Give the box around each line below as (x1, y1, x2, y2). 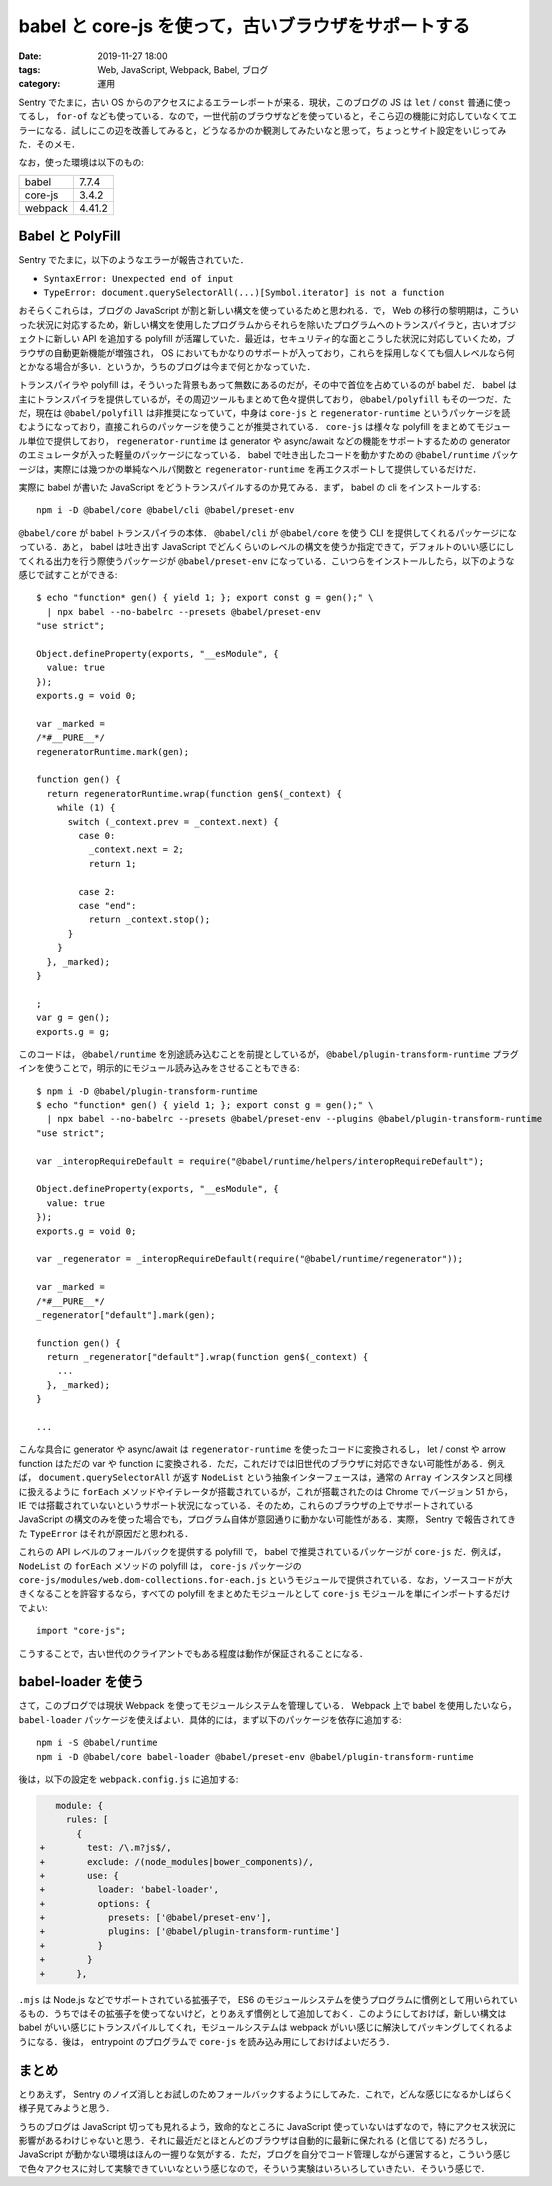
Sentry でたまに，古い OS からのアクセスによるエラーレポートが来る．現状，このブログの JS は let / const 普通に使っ (18, 96, 512, 108)
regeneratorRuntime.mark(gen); (36, 746, 190, 757)
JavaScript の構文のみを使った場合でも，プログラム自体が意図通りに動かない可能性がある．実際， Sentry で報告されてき (18, 1513, 517, 1525)
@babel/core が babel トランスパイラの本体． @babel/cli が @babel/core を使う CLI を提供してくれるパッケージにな (18, 526, 517, 539)
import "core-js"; (36, 1625, 127, 1637)
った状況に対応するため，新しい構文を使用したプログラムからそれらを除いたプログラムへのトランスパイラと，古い (18, 318, 490, 330)
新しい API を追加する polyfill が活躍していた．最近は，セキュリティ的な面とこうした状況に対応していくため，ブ (53, 333, 515, 345)
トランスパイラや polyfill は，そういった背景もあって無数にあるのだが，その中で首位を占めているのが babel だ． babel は (18, 379, 517, 391)
